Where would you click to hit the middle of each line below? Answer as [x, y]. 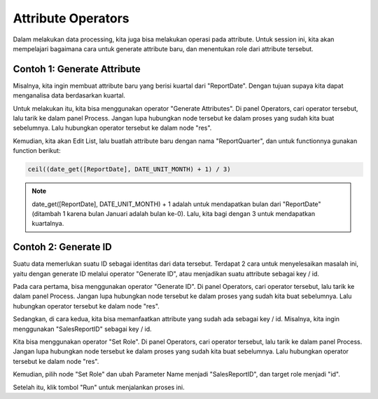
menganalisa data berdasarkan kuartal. [69, 95]
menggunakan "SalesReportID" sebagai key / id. [82, 329]
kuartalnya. [48, 224]
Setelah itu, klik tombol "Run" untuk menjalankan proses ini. [99, 387]
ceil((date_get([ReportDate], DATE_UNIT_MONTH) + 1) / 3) [129, 169]
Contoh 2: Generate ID [62, 247]
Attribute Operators [71, 18]
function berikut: [37, 151]
